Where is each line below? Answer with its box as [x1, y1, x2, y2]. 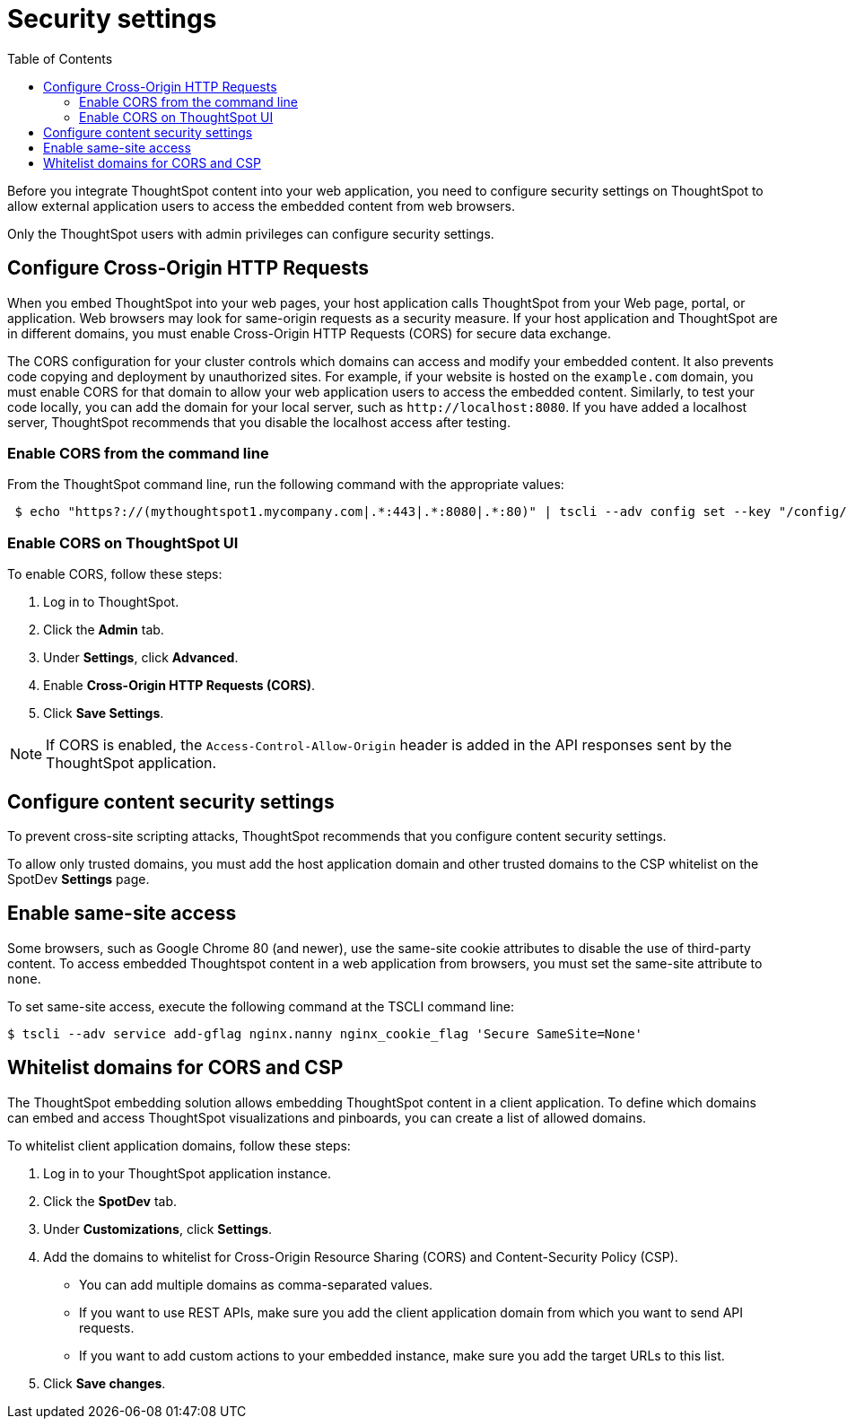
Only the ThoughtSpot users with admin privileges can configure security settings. [7, 225, 494, 241]
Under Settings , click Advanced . [43, 650, 239, 666]
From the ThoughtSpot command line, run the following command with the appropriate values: [7, 477, 564, 493]
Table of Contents [7, 50, 113, 66]
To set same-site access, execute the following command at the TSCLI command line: [7, 998, 514, 1014]
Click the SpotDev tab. [43, 1193, 177, 1209]
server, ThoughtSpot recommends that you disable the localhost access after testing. [7, 414, 511, 430]
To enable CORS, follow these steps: [7, 566, 223, 582]
